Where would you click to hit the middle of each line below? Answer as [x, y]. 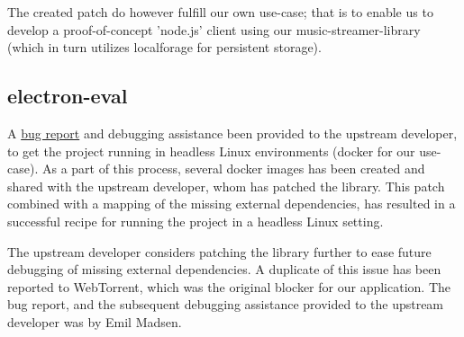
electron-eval [68, 96]
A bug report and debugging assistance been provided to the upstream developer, [232, 133]
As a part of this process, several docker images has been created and [233, 168]
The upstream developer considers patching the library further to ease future [219, 251]
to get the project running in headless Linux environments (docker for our [211, 151]
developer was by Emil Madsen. [95, 321]
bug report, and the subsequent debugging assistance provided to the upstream [226, 304]
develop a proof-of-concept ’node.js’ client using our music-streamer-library [214, 29]
